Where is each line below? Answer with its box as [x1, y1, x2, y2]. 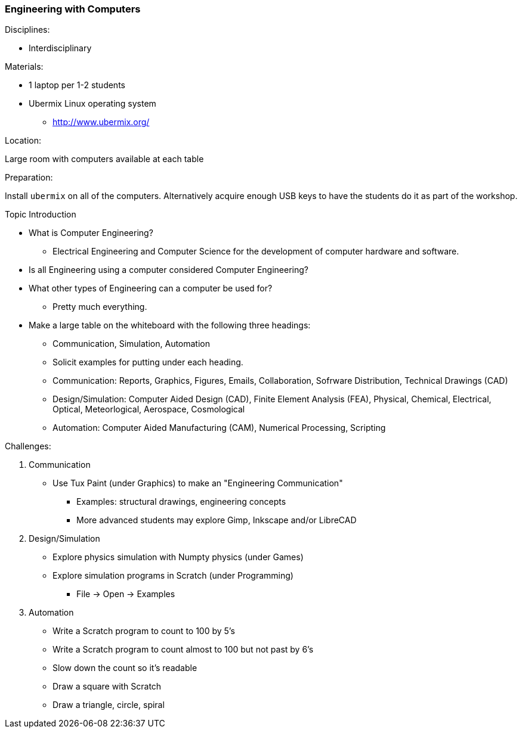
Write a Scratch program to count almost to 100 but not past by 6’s [52, 644, 314, 655]
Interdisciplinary [29, 43, 92, 54]
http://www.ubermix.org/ [52, 117, 150, 128]
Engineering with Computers [5, 3, 141, 15]
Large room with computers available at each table [5, 154, 204, 164]
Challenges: [5, 441, 51, 452]
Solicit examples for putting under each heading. [52, 357, 243, 368]
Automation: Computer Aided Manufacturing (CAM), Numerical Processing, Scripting [52, 423, 386, 433]
